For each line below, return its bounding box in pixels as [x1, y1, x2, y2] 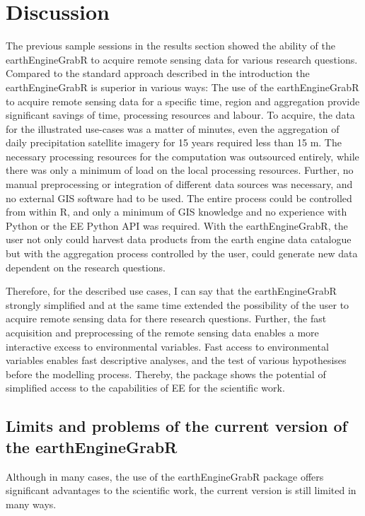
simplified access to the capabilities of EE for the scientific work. [6, 380, 285, 395]
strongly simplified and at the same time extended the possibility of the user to [6, 297, 349, 312]
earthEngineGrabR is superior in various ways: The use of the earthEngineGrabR [6, 79, 359, 94]
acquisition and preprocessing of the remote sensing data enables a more [6, 325, 319, 339]
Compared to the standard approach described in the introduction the [6, 66, 310, 81]
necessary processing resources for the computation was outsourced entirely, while [6, 148, 359, 163]
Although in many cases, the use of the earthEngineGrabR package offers [6, 469, 324, 483]
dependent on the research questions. [6, 259, 166, 274]
